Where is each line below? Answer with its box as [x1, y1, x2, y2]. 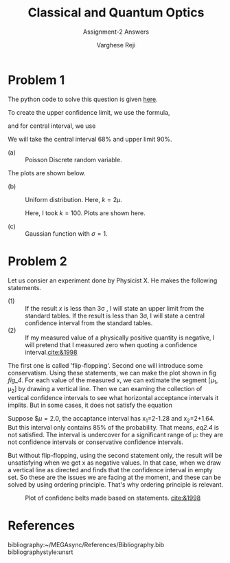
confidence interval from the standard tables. [25, 318, 153, 327]
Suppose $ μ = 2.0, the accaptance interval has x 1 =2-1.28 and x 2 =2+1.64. [8, 415, 215, 424]
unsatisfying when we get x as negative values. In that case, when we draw [8, 459, 222, 467]
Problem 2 [8, 253, 67, 269]
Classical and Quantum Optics [27, 5, 205, 21]
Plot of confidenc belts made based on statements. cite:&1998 [25, 494, 201, 503]
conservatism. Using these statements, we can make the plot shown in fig [8, 368, 217, 377]
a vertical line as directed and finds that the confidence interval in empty [8, 466, 213, 474]
